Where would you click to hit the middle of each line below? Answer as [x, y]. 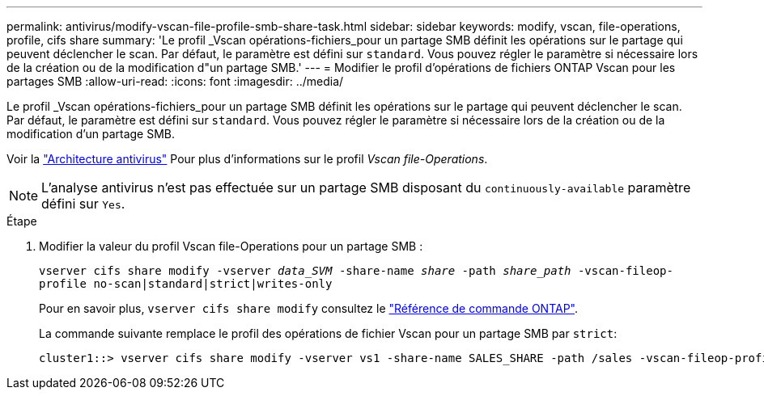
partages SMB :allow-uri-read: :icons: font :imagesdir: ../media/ [175, 81]
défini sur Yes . [83, 204]
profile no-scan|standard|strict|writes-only [186, 284]
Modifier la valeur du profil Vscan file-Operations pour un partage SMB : [231, 246]
